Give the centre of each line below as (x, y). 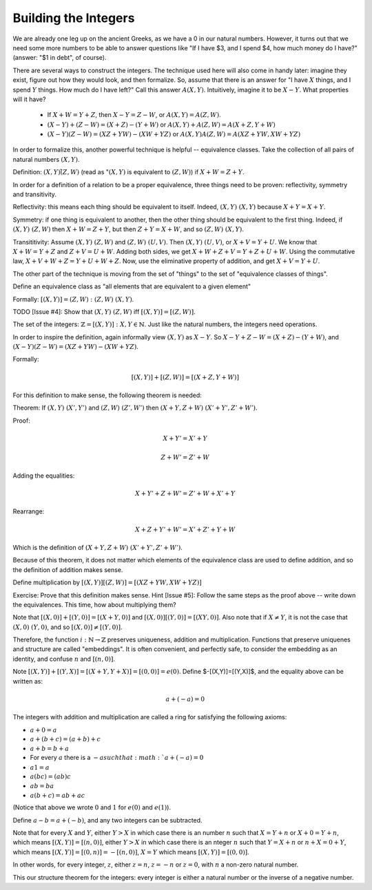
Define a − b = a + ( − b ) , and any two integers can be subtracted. (107, 820)
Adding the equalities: (44, 476)
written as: (28, 681)
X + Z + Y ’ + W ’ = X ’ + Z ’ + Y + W (185, 529)
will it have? (29, 99)
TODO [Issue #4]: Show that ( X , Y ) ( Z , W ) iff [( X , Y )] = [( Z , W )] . (104, 311)
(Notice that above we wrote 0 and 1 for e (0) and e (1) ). (92, 807)
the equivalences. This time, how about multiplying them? (94, 604)
